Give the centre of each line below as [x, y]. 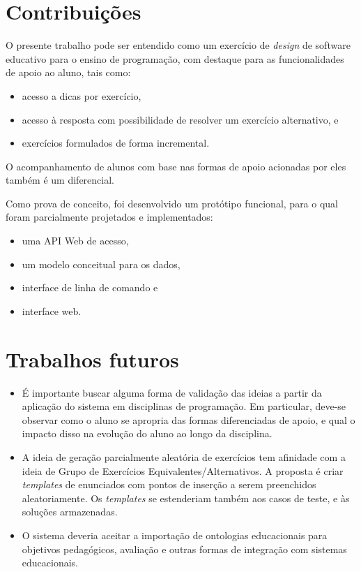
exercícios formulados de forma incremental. [116, 143]
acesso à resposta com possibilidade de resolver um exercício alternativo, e [180, 119]
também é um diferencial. [60, 180]
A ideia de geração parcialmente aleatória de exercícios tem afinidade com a [184, 456]
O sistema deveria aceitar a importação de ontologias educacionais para [175, 535]
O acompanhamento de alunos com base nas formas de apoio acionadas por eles [176, 166]
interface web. [52, 310]
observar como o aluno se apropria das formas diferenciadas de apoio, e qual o [189, 419]
